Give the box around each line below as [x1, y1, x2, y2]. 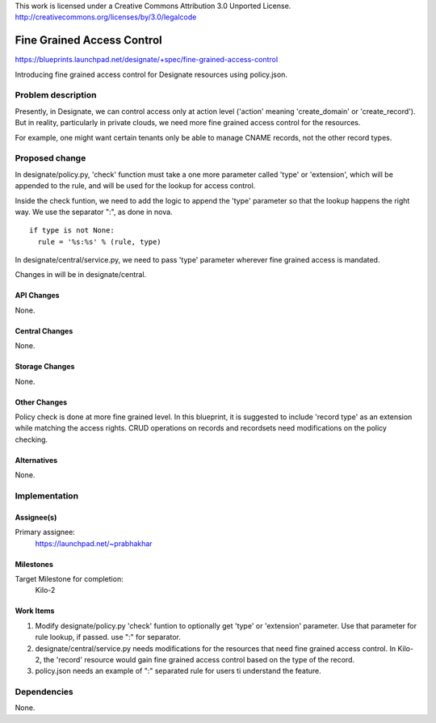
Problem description [15, 90, 97, 101]
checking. [15, 435, 48, 444]
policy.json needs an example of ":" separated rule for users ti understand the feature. [35, 666, 322, 676]
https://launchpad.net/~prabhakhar [35, 538, 153, 549]
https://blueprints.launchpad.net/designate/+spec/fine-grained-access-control [15, 55, 279, 65]
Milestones [15, 559, 54, 569]
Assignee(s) [15, 512, 57, 522]
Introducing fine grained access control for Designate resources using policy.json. [15, 69, 288, 79]
